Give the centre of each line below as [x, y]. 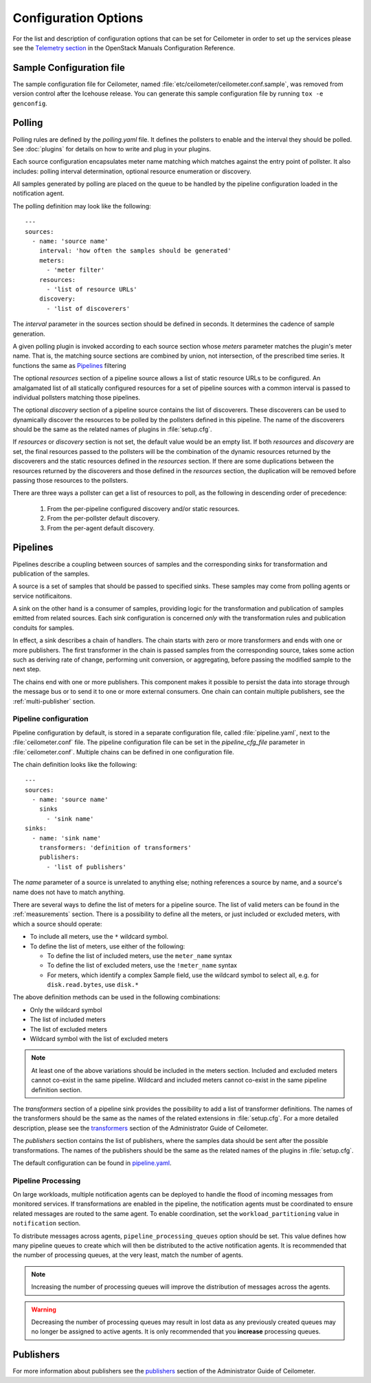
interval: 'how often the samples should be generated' [135, 251]
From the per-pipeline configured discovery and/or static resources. [143, 508]
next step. [27, 669]
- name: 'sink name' [67, 838]
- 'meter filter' [76, 270]
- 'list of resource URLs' [92, 289]
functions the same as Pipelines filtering [69, 365]
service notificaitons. [42, 596]
